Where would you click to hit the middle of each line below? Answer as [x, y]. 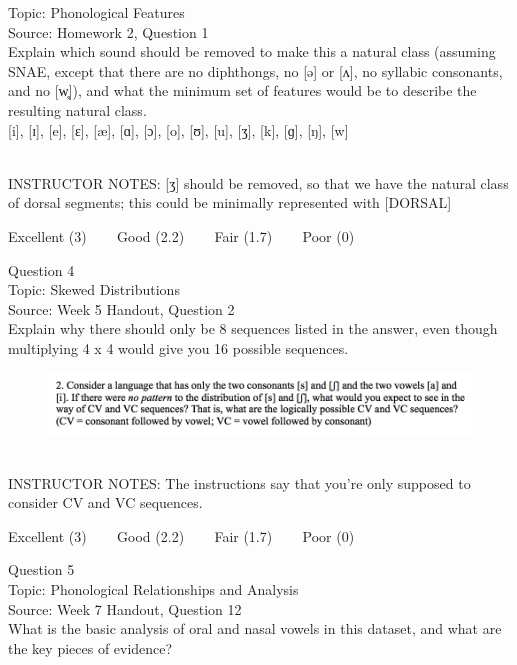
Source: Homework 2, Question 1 [108, 31]
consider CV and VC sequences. [105, 502]
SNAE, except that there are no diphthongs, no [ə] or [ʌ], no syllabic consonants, [255, 70]
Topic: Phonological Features [96, 12]
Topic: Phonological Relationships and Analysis [153, 588]
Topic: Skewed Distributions [94, 289]
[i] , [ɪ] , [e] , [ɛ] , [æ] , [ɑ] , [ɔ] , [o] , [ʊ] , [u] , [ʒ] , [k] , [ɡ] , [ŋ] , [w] [178, 129]
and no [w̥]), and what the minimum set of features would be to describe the [242, 90]
